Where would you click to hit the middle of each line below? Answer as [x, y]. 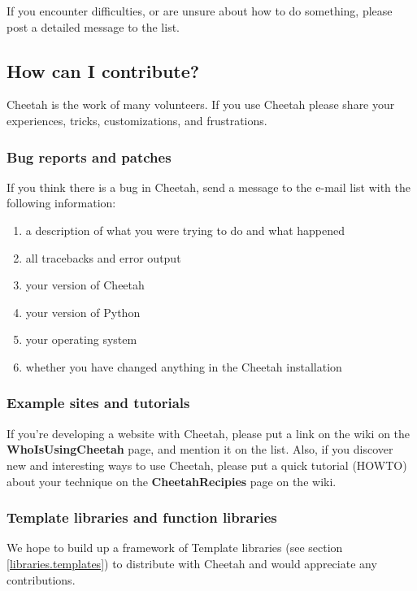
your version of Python [83, 312]
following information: [61, 203]
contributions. [41, 579]
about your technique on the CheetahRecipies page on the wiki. [172, 481]
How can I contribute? [103, 70]
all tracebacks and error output [103, 257]
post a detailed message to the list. [93, 26]
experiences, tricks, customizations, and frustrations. [137, 120]
